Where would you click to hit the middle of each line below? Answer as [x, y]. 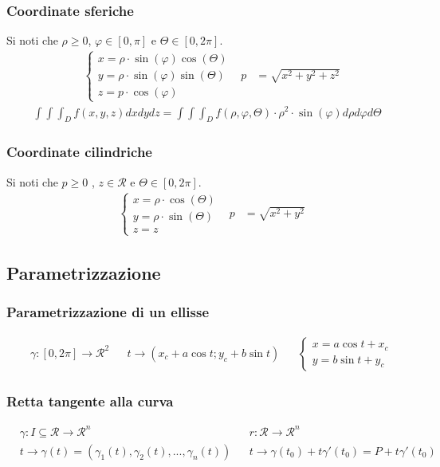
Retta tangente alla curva [90, 400]
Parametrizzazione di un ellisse [108, 312]
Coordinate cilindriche [79, 152]
